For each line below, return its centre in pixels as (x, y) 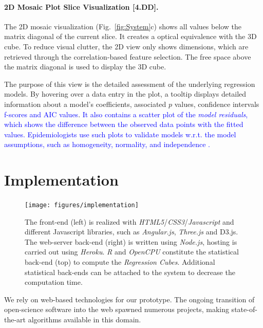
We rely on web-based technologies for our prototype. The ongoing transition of (129, 299)
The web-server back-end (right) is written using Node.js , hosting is (131, 241)
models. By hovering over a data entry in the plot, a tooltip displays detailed (125, 94)
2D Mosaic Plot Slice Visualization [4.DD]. (81, 6)
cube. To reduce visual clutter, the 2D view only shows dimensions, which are (126, 46)
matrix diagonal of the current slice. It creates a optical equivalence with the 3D (130, 36)
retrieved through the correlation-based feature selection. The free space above (128, 56)
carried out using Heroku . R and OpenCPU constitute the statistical (132, 252)
